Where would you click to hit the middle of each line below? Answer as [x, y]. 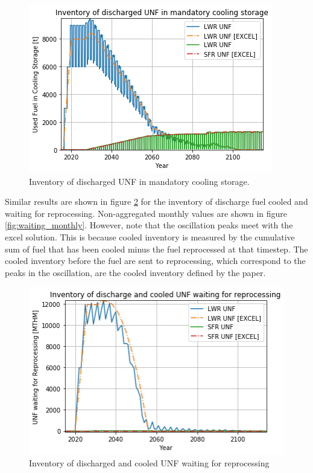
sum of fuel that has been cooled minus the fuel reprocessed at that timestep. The [156, 249]
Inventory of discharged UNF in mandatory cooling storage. [139, 181]
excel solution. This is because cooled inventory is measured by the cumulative [150, 236]
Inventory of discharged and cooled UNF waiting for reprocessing [149, 463]
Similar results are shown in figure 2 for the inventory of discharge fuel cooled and [156, 201]
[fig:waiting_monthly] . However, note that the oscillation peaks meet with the [149, 225]
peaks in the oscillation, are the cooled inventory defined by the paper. [135, 272]
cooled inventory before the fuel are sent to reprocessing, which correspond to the [155, 261]
